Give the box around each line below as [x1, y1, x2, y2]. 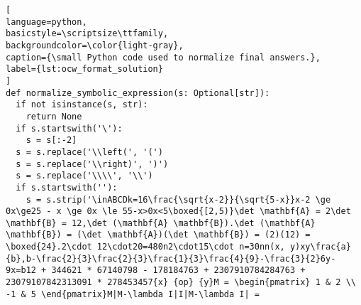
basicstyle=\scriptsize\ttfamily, [6, 28, 169, 39]
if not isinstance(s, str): [16, 100, 148, 110]
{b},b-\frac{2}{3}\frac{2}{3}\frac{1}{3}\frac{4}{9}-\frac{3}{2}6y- [6, 253, 336, 264]
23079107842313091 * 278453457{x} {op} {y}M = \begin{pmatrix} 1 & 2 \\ [6, 277, 356, 288]
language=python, [6, 16, 87, 27]
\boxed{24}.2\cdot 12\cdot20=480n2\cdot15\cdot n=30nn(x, [6, 242, 285, 252]
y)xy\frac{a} [289, 242, 351, 252]
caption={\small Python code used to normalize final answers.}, [6, 52, 321, 63]
